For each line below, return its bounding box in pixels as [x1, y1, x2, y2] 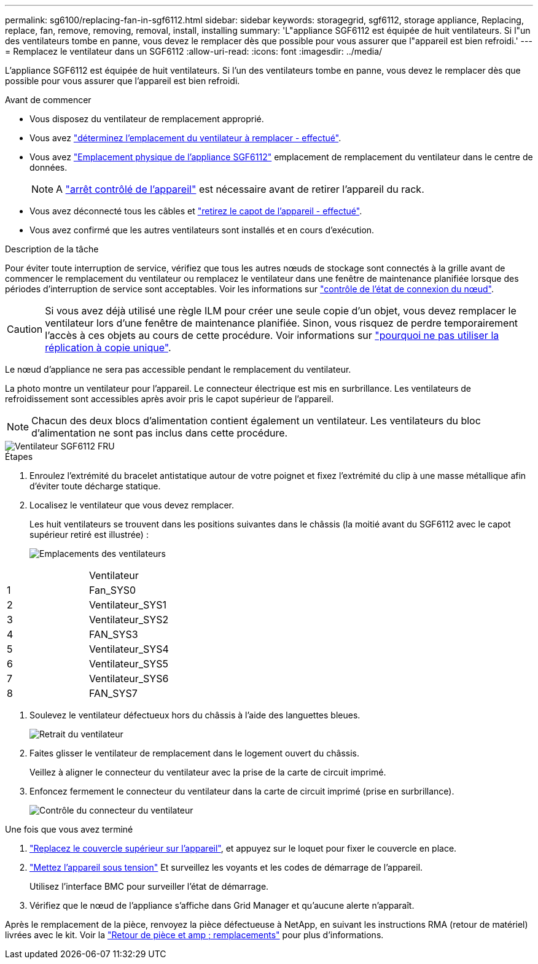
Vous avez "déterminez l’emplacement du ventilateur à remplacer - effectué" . [29, 133, 341, 143]
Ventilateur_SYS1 [88, 599, 166, 611]
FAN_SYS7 [88, 687, 138, 699]
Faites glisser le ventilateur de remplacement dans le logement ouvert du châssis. [29, 748, 360, 758]
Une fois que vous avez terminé [5, 824, 133, 834]
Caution [7, 323, 43, 335]
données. [29, 162, 68, 173]
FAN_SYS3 [88, 628, 138, 640]
